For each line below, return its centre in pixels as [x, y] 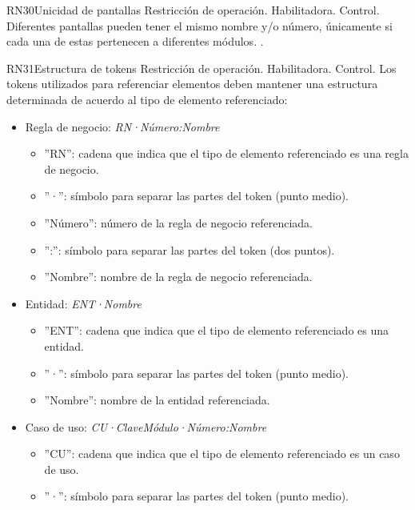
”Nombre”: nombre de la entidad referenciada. [157, 400]
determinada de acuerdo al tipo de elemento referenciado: [147, 99]
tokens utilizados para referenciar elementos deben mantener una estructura [192, 84]
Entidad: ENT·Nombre [83, 303]
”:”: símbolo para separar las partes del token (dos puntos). [190, 249]
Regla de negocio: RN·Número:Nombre [122, 126]
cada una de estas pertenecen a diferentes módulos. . [135, 41]
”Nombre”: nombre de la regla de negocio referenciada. [178, 277]
